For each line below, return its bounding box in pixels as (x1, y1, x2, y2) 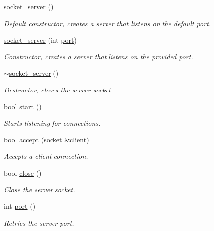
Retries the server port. (4, 217, 74, 228)
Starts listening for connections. (4, 118, 101, 128)
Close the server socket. (4, 184, 75, 194)
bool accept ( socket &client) (4, 134, 89, 144)
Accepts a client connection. (4, 151, 88, 161)
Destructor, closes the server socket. (4, 84, 113, 94)
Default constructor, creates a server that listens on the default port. (4, 18, 211, 28)
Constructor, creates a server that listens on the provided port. (4, 51, 193, 61)
